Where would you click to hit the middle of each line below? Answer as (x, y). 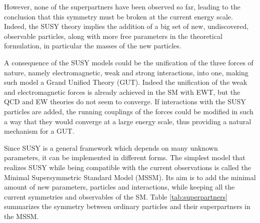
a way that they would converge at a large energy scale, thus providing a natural (128, 121)
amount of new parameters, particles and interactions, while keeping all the (119, 187)
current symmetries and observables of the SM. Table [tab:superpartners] (116, 196)
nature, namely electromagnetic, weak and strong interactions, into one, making (126, 72)
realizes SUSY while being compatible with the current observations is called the (127, 167)
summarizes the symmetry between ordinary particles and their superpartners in (127, 206)
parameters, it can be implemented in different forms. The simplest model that (125, 157)
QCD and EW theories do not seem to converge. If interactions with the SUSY (125, 102)
